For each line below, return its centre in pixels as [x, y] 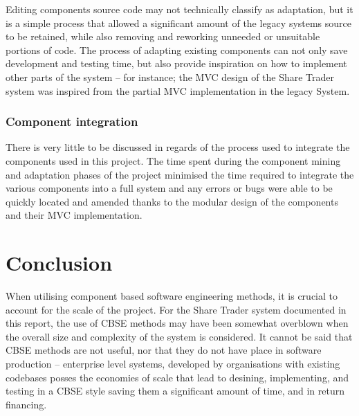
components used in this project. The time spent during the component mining [173, 160]
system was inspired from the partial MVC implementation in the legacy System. [178, 90]
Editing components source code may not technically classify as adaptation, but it [179, 9]
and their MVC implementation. [74, 215]
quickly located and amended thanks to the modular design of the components [172, 201]
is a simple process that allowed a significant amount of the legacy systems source [179, 22]
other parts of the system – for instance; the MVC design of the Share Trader [170, 76]
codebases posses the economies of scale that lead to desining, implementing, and [177, 377]
